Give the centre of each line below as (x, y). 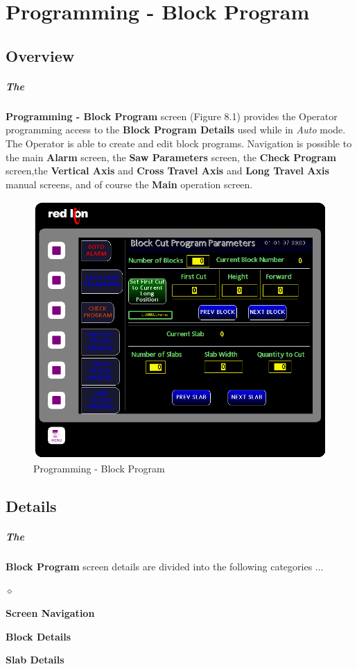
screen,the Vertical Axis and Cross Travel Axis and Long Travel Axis (167, 171)
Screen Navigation (50, 613)
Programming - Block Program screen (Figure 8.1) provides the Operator (172, 116)
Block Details (38, 636)
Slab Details (35, 660)
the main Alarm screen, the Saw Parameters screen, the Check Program (171, 157)
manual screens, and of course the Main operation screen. (129, 184)
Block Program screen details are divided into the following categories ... (165, 567)
